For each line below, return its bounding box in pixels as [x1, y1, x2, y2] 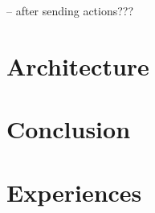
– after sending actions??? [6, 2, 134, 18]
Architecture [6, 49, 149, 82]
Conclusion [6, 113, 131, 145]
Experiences [6, 175, 142, 208]
